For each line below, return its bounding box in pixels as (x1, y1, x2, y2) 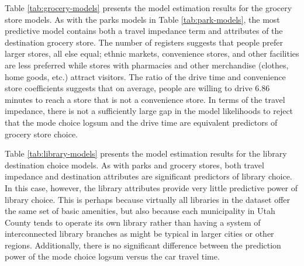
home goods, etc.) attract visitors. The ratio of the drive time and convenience (5, 70, 286, 82)
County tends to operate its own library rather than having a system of (5, 216, 261, 228)
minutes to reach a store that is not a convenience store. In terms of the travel (5, 93, 285, 105)
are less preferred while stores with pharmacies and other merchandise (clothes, (5, 58, 289, 71)
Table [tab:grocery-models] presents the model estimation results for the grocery (5, 2, 292, 13)
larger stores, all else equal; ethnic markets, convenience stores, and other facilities (5, 47, 299, 60)
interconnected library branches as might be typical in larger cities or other (5, 227, 274, 240)
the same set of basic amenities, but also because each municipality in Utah (5, 205, 275, 217)
